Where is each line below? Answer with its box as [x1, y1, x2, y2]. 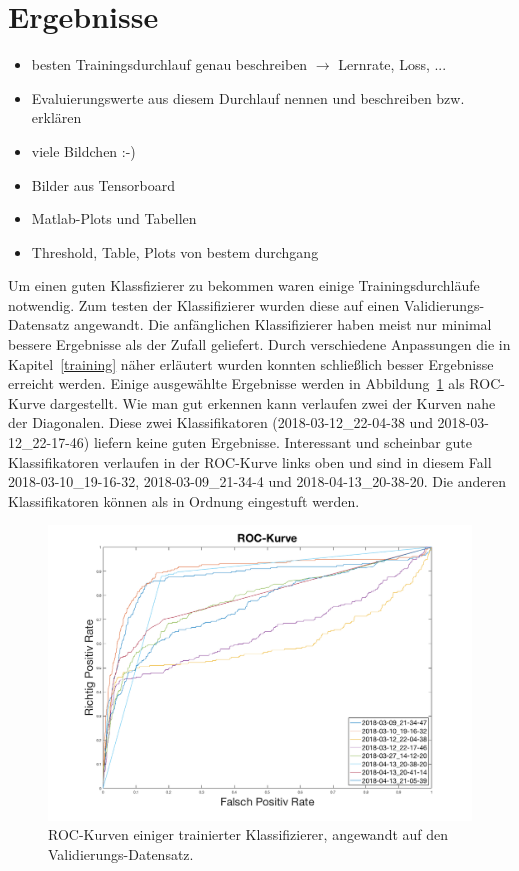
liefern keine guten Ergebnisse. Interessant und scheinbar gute [93, 432, 472, 453]
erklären [31, 107, 82, 128]
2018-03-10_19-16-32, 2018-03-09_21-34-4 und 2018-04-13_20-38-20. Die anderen [8, 471, 506, 492]
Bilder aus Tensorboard [31, 174, 176, 195]
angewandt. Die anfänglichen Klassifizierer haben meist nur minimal [73, 314, 492, 335]
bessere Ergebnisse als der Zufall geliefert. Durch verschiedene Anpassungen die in [8, 334, 511, 355]
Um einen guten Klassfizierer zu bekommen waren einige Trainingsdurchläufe [8, 275, 480, 296]
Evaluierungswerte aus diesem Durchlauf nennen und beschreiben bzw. [31, 87, 465, 108]
